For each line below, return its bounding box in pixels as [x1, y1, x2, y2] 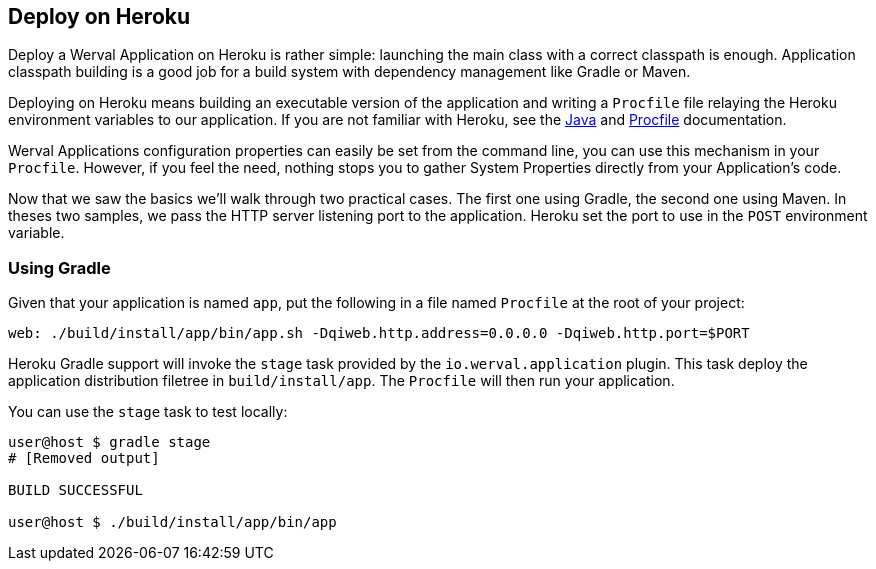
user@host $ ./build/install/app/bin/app [8, 514, 337, 531]
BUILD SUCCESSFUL [8, 482, 143, 499]
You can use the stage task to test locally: [8, 403, 288, 421]
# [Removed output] [8, 450, 160, 467]
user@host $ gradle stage [8, 434, 211, 451]
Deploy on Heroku [8, 4, 191, 29]
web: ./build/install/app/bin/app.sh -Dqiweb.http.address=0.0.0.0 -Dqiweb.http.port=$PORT [8, 325, 750, 342]
